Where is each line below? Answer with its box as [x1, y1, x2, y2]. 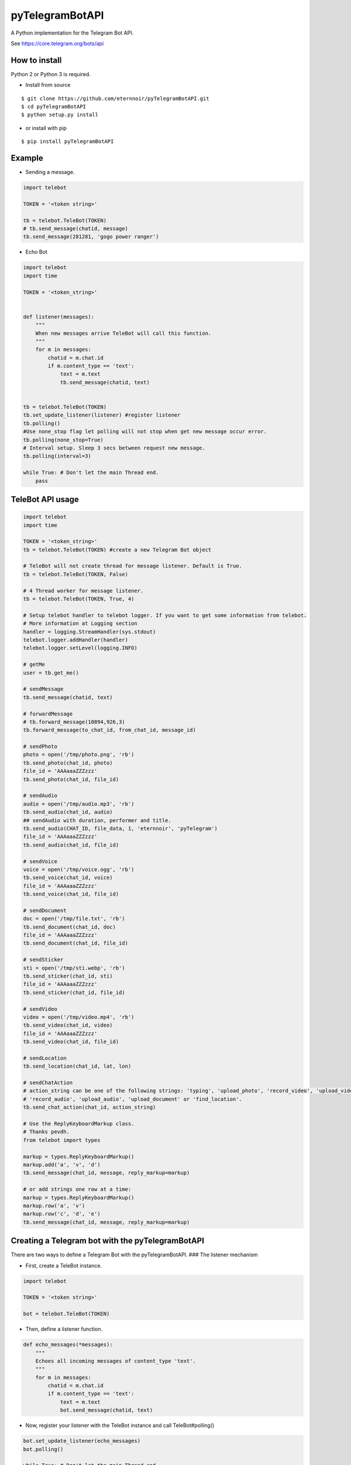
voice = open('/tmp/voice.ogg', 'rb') [23, 866, 135, 873]
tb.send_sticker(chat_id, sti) [23, 973, 113, 980]
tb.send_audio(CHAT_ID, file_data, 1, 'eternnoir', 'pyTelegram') [23, 825, 218, 832]
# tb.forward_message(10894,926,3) [23, 718, 125, 725]
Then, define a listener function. [25, 1326, 103, 1333]
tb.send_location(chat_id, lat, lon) [23, 1063, 132, 1069]
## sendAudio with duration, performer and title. [23, 817, 172, 823]
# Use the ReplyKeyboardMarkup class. [23, 1120, 135, 1127]
